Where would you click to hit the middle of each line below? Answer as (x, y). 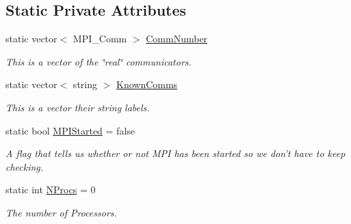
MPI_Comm (100, 39)
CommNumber (177, 39)
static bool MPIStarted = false (70, 130)
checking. (25, 166)
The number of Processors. (61, 212)
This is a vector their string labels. (78, 107)
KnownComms (147, 84)
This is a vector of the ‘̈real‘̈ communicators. (99, 61)
